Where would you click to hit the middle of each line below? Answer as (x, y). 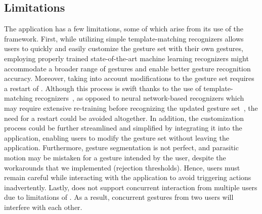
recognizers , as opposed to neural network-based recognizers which (140, 98)
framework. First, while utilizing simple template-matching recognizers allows (124, 38)
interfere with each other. (43, 207)
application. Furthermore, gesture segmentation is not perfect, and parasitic (121, 147)
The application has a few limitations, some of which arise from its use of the (124, 29)
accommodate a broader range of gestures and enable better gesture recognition (127, 68)
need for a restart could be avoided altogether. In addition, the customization (124, 118)
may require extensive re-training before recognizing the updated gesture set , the (131, 108)
